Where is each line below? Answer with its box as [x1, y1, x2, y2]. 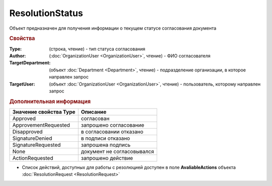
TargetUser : [9, 81, 35, 87]
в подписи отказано [81, 135, 130, 142]
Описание [81, 108, 107, 115]
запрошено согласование [81, 121, 145, 128]
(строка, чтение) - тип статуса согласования [49, 46, 146, 52]
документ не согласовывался [81, 148, 155, 155]
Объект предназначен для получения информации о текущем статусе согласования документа [9, 25, 217, 31]
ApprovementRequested [12, 121, 71, 128]
